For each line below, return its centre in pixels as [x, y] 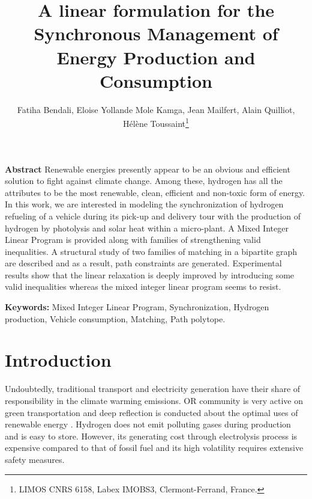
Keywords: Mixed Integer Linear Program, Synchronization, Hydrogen [137, 307]
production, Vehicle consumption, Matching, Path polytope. [115, 318]
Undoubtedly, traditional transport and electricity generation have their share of [153, 389]
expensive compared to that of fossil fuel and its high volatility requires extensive [154, 448]
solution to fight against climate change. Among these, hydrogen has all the [144, 181]
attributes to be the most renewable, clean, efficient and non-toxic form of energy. [155, 192]
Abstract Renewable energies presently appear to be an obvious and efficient [148, 169]
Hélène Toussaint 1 [156, 122]
